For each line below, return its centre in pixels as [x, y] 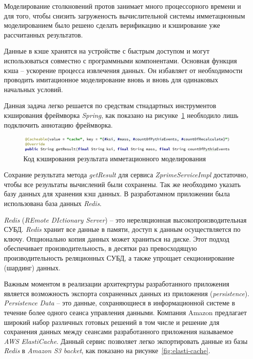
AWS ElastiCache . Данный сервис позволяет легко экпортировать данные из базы [126, 341]
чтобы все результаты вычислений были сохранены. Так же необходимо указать [122, 184]
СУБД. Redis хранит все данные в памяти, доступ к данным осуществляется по [122, 229]
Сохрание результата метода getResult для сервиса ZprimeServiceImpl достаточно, [126, 175]
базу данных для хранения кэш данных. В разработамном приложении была [117, 194]
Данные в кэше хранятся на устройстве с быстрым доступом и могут [107, 51]
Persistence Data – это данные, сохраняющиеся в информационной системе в [120, 303]
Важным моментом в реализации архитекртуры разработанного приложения [117, 284]
